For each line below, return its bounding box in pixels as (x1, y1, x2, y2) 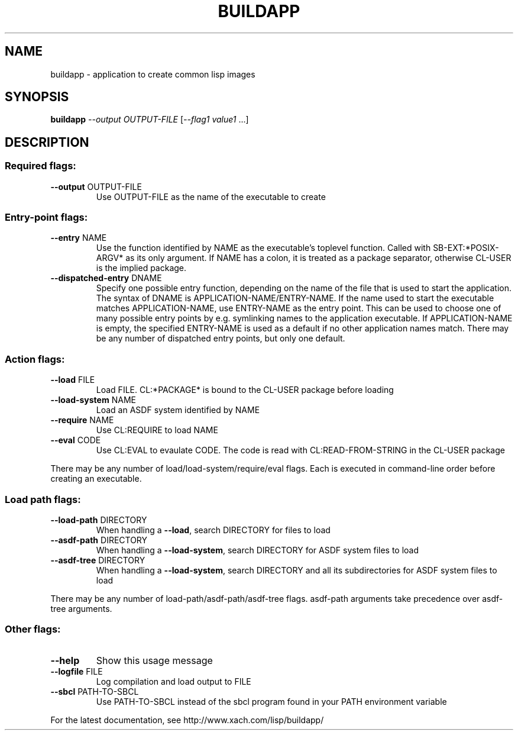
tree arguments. (50, 603, 112, 614)
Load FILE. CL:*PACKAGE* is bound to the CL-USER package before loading (96, 385, 394, 395)
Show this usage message (96, 654, 213, 666)
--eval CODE (50, 435, 101, 446)
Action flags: (5, 353, 65, 365)
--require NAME (50, 415, 114, 425)
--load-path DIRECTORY (50, 514, 147, 525)
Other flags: (5, 623, 61, 636)
